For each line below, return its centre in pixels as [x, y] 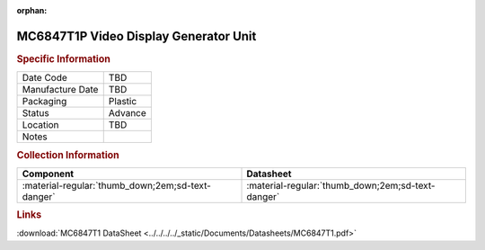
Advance [128, 113]
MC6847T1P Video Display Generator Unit [137, 36]
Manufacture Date [60, 90]
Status [35, 113]
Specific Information [64, 58]
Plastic [123, 102]
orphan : [32, 10]
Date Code [44, 78]
